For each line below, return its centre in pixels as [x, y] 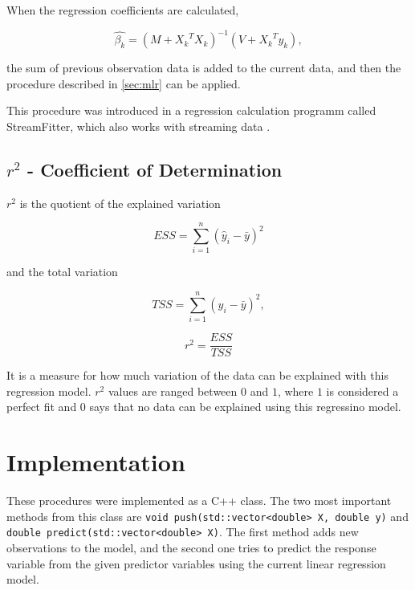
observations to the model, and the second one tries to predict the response [191, 547]
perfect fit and [42, 407]
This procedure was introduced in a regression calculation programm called [191, 110]
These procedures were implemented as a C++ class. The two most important [199, 500]
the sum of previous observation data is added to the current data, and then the [204, 68]
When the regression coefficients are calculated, [123, 10]
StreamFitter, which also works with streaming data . [138, 126]
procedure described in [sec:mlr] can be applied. [124, 83]
